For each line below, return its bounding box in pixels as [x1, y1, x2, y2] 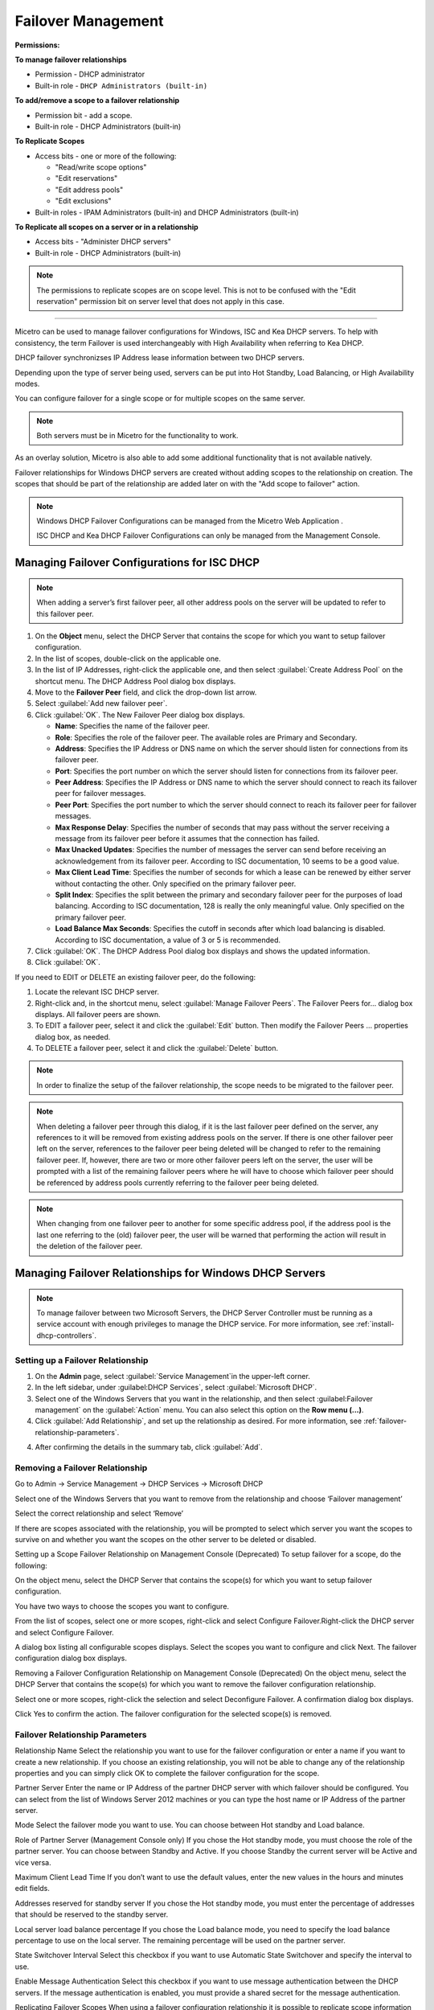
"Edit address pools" [55, 185, 124, 195]
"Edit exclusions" [55, 196, 112, 206]
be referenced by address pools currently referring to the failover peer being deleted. [36, 1178, 319, 1188]
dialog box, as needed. [35, 1032, 111, 1041]
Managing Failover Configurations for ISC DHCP [14, 556, 260, 570]
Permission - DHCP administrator [35, 69, 145, 80]
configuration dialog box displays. [14, 1653, 128, 1663]
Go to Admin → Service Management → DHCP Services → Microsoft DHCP [14, 1479, 264, 1489]
